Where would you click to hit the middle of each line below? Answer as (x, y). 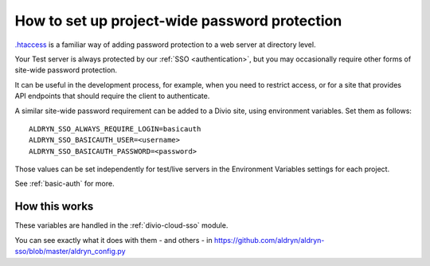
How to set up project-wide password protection (178, 21)
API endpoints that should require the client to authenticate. (112, 96)
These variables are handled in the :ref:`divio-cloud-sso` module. (121, 225)
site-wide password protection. (66, 70)
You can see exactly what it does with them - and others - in (113, 240)
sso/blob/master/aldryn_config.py (70, 252)
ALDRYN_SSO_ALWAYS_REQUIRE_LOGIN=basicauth (115, 129)
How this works (54, 207)
